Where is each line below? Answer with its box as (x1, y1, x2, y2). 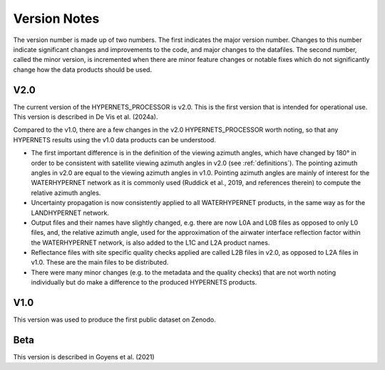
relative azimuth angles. (31, 189, 101, 197)
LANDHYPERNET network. (31, 208, 110, 217)
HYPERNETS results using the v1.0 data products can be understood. (13, 135, 217, 144)
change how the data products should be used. (13, 65, 153, 74)
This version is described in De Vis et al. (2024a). (13, 112, 158, 121)
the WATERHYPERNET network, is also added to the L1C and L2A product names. (31, 238, 270, 247)
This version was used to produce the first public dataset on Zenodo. (13, 315, 217, 324)
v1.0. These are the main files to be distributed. (31, 258, 169, 267)
